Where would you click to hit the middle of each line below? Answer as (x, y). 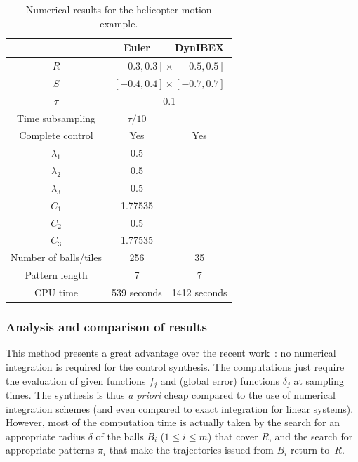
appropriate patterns (50, 450)
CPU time (57, 292)
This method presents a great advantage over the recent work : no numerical (171, 353)
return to (310, 450)
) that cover (233, 436)
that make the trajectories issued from (191, 450)
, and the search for (311, 436)
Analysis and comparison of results (106, 327)
